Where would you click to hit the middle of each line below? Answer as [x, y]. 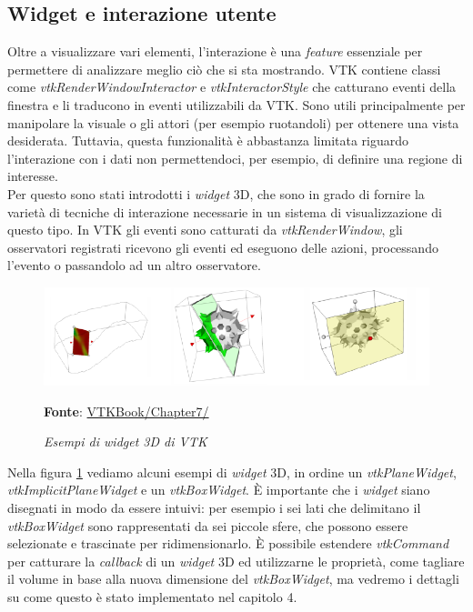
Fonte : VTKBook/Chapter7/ [126, 411]
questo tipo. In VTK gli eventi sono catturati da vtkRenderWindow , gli [205, 230]
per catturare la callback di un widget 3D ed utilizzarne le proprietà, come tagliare [236, 561]
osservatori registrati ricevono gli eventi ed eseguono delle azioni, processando [223, 247]
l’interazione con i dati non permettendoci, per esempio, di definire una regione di [235, 158]
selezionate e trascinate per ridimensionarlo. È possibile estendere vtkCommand [228, 543]
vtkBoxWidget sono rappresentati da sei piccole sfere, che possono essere [208, 525]
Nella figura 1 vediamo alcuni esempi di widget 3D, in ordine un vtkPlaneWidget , [232, 472]
